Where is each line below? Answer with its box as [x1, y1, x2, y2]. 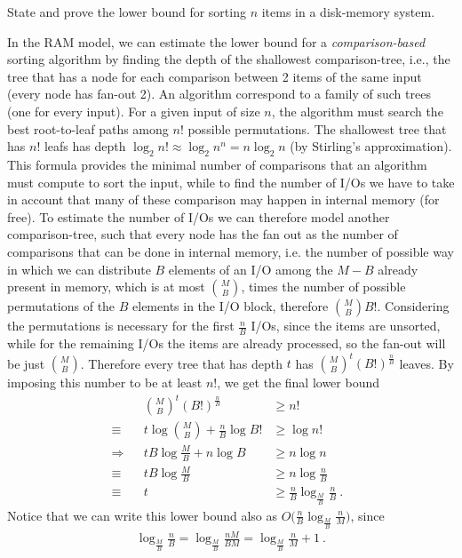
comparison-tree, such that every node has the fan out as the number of [7, 225, 398, 243]
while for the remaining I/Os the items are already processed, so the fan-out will [7, 333, 446, 352]
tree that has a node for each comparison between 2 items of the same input [7, 67, 422, 85]
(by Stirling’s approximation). [290, 137, 452, 155]
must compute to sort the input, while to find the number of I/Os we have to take [7, 172, 455, 191]
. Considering [377, 297, 450, 315]
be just [7, 354, 45, 372]
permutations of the [7, 297, 115, 315]
